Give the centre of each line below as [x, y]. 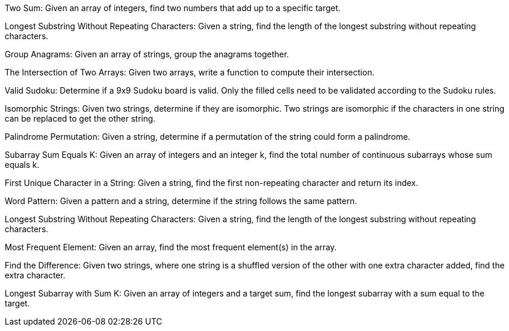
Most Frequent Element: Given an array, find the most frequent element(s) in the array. [171, 247]
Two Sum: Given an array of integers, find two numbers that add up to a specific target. [173, 8]
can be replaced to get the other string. [80, 118]
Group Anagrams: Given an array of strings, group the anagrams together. [147, 54]
